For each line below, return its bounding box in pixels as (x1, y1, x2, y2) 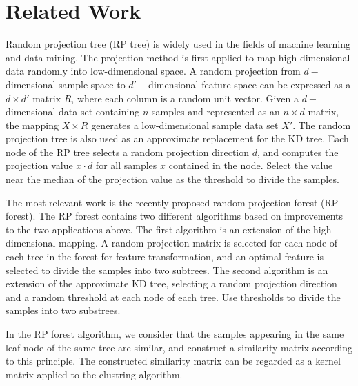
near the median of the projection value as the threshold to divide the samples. (6, 172, 339, 186)
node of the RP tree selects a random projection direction (6, 144, 250, 159)
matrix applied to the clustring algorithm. (6, 367, 183, 381)
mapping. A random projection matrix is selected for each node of (59, 235, 338, 250)
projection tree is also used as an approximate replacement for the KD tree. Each (6, 131, 349, 146)
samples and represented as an (151, 104, 280, 119)
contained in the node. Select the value (168, 158, 333, 173)
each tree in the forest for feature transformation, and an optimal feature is (6, 249, 324, 264)
